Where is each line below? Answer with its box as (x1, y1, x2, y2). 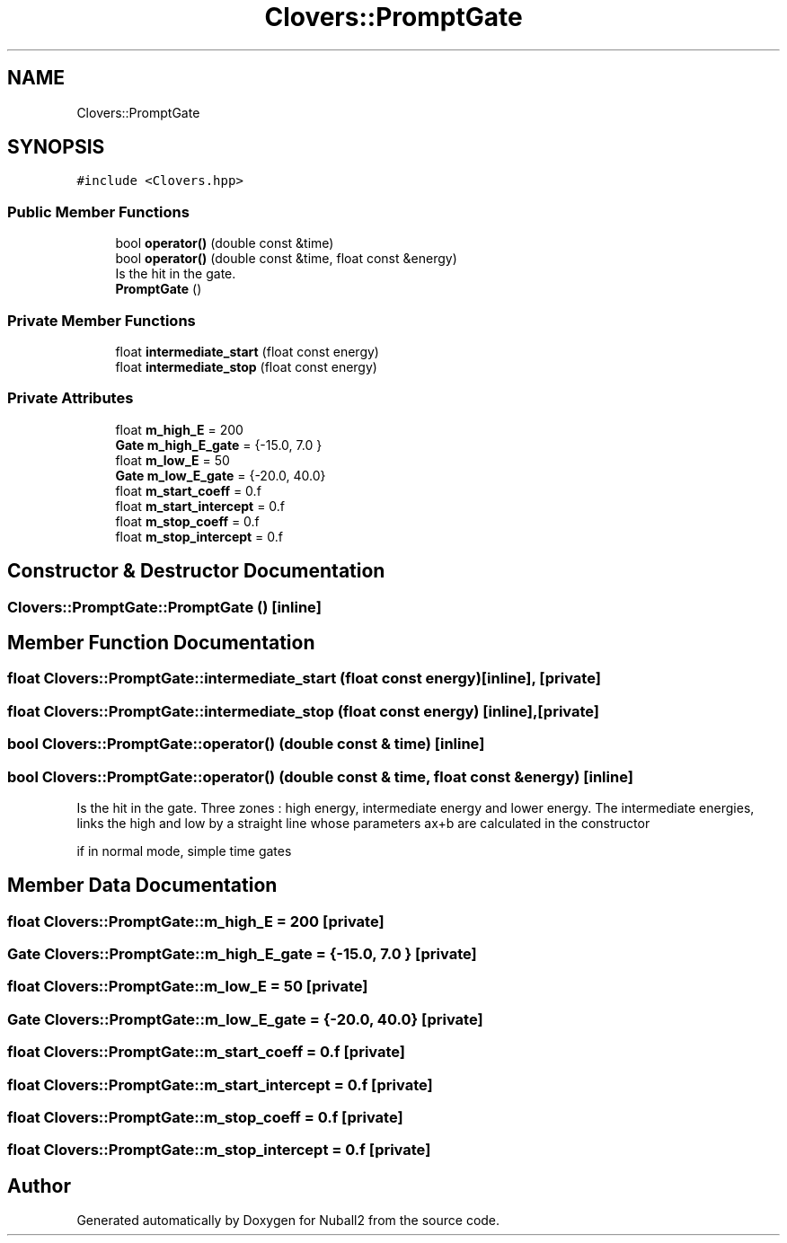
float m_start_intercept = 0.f (115, 498, 286, 514)
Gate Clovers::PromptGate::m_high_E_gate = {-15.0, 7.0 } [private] (7, 945, 477, 964)
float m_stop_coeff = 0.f (115, 513, 260, 529)
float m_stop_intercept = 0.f (115, 528, 284, 544)
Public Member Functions (7, 202, 190, 221)
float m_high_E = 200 (115, 421, 243, 437)
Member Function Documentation (7, 630, 315, 654)
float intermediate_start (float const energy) (115, 343, 379, 359)
